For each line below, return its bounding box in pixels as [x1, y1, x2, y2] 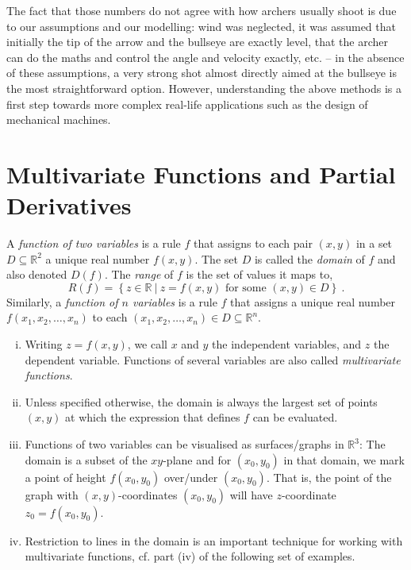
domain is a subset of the [25, 451, 148, 468]
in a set [355, 235, 393, 252]
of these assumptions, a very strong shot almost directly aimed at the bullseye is [6, 64, 397, 81]
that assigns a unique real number [230, 293, 396, 310]
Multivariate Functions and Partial [6, 157, 396, 190]
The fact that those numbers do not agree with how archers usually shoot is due [6, 2, 397, 18]
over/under [163, 468, 218, 485]
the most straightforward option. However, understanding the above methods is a [6, 79, 401, 96]
